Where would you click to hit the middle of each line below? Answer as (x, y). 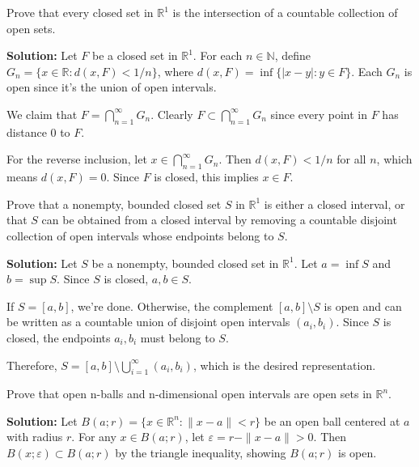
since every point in (319, 114)
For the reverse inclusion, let (77, 159)
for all (351, 159)
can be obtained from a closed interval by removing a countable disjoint (219, 220)
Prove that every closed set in (80, 12)
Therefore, (32, 365)
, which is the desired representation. (284, 365)
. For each (218, 55)
